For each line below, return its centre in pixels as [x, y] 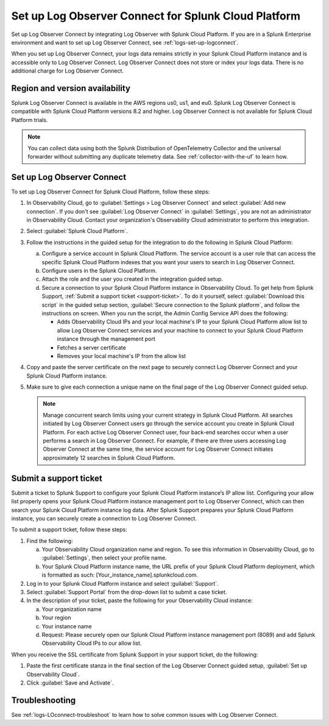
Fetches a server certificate [91, 347]
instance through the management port [106, 339]
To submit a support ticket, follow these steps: [69, 530]
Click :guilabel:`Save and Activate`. [70, 683]
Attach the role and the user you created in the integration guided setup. [133, 279]
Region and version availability [71, 88]
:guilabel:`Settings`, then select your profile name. [104, 558]
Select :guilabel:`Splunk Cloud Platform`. [77, 231]
